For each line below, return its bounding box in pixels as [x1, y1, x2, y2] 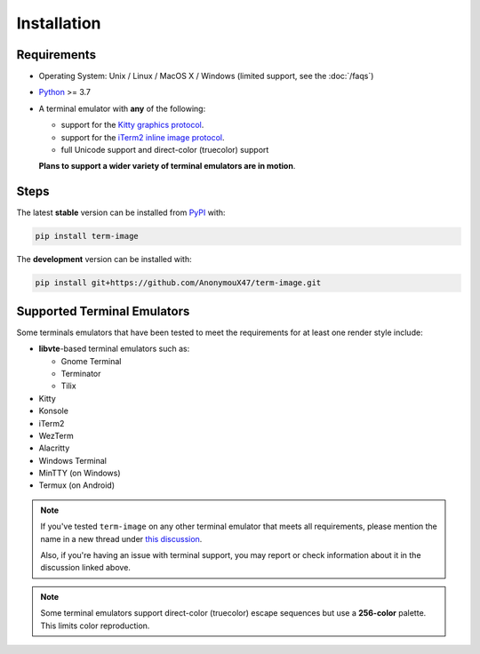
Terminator [60, 368, 101, 379]
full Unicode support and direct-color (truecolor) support [60, 145, 269, 156]
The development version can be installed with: [16, 254, 192, 265]
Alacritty [38, 443, 70, 453]
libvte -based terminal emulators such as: [38, 343, 190, 355]
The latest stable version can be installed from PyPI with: [16, 207, 226, 218]
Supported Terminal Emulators [16, 303, 190, 319]
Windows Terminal [38, 455, 107, 466]
